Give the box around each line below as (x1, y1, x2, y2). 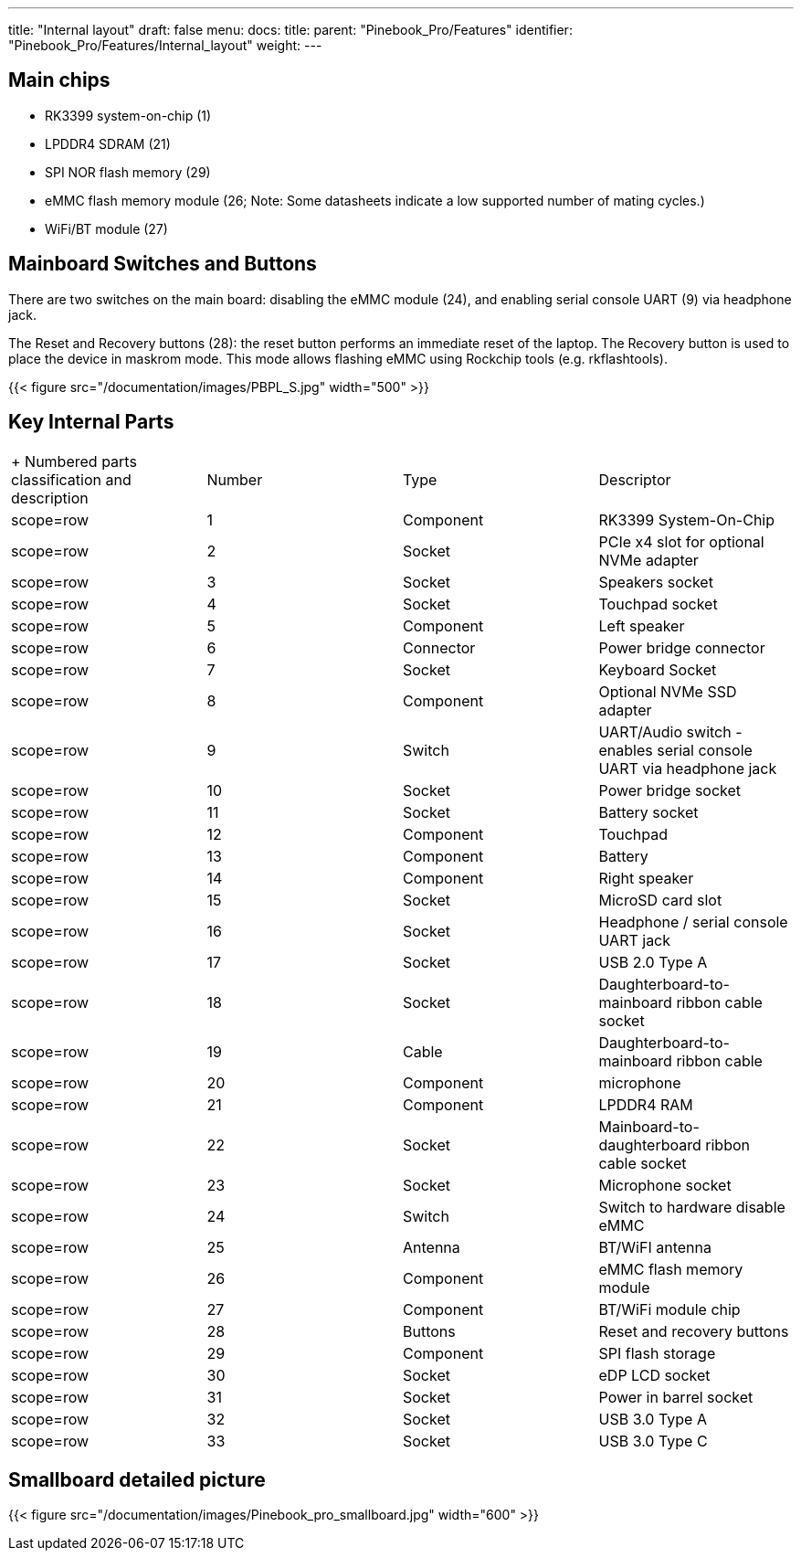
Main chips (8, 69, 111, 92)
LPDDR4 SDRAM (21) (45, 135, 171, 152)
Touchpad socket (598, 594, 718, 613)
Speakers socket (598, 572, 713, 591)
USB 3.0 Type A (598, 1409, 707, 1428)
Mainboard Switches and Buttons (8, 252, 317, 276)
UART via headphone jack (598, 758, 777, 778)
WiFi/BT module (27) (45, 220, 168, 237)
